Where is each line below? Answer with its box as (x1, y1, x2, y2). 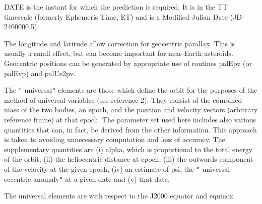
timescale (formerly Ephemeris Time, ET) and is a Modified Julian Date (4, 11, 228, 22)
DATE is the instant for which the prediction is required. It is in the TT (4, 2, 228, 12)
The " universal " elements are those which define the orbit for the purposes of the (4, 85, 257, 95)
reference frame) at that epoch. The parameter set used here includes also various (4, 114, 256, 124)
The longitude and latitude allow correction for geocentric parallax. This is (4, 38, 235, 48)
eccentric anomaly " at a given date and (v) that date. (4, 173, 170, 184)
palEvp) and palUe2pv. (4, 67, 76, 78)
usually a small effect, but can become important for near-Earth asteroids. (4, 48, 233, 58)
